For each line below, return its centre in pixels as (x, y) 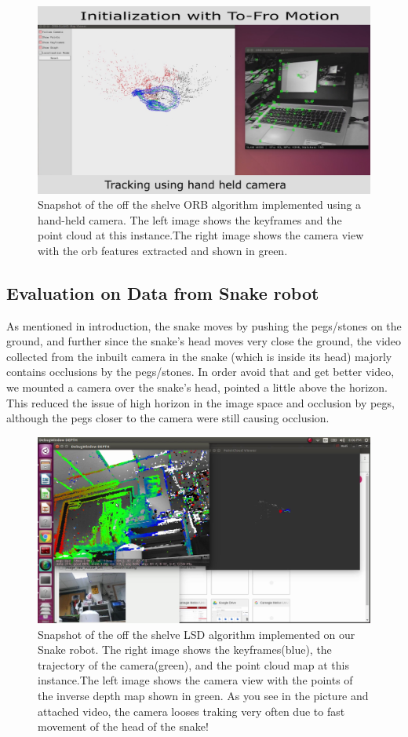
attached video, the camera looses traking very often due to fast (191, 711)
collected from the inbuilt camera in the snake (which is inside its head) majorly (199, 356)
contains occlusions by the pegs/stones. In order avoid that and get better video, (200, 372)
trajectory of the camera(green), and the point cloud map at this (193, 664)
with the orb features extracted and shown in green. (163, 250)
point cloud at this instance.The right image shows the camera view (201, 235)
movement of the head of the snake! (123, 726)
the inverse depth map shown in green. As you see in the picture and (203, 696)
